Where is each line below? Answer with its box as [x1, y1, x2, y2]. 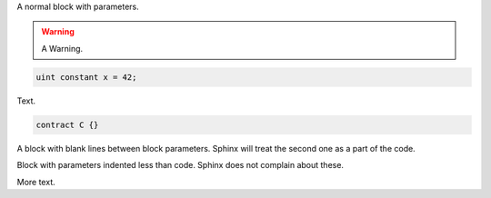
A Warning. [41, 43, 84, 54]
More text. [16, 176, 55, 187]
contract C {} [35, 119, 99, 130]
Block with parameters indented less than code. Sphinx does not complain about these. [16, 160, 345, 171]
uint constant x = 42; [35, 72, 137, 82]
